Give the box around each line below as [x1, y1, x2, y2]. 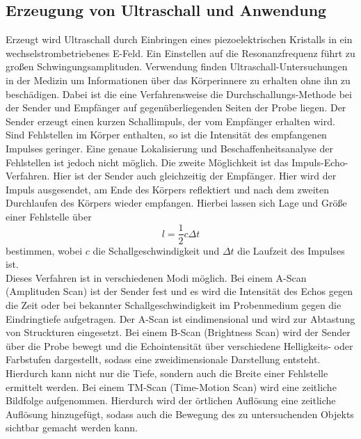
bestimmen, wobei [6, 243, 83, 257]
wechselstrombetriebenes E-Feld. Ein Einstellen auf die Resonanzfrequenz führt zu [6, 45, 355, 60]
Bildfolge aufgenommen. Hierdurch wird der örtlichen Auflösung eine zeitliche [6, 393, 336, 408]
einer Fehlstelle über [6, 209, 92, 223]
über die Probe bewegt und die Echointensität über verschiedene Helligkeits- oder [6, 338, 353, 353]
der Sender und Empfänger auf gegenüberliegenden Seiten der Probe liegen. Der [6, 100, 346, 115]
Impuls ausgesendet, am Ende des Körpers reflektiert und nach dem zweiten [6, 182, 330, 196]
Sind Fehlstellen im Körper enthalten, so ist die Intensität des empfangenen [6, 127, 327, 142]
